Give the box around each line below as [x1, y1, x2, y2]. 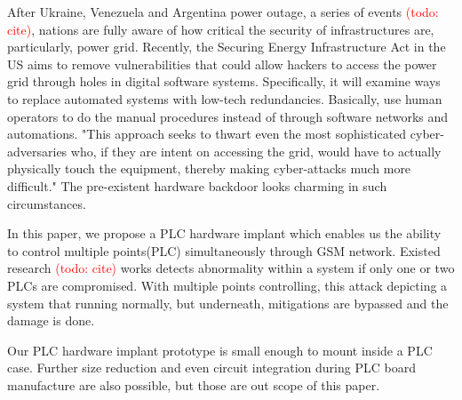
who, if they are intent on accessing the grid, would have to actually [70, 141, 442, 160]
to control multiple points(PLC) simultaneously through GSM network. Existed [7, 241, 441, 260]
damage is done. [7, 311, 95, 330]
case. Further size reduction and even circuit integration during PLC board [7, 358, 416, 377]
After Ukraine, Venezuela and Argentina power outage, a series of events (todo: [7, 3, 439, 20]
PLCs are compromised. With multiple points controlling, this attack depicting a [7, 276, 448, 294]
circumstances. [7, 194, 86, 212]
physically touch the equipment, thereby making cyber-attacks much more [7, 159, 411, 178]
